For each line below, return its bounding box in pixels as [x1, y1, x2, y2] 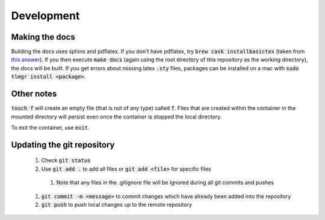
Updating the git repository [11, 139, 115, 150]
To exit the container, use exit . [11, 124, 90, 131]
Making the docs [11, 32, 75, 42]
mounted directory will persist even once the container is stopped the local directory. [11, 113, 222, 120]
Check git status [41, 157, 91, 164]
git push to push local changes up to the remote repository [41, 201, 193, 208]
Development [11, 9, 80, 22]
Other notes [11, 89, 57, 99]
